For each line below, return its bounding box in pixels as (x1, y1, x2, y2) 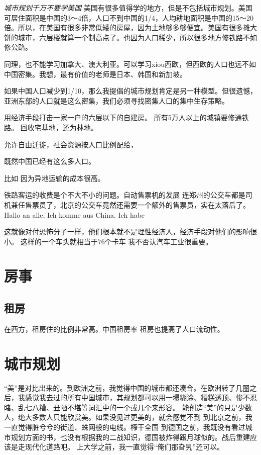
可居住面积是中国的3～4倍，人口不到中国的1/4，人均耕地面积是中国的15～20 (4, 12, 253, 23)
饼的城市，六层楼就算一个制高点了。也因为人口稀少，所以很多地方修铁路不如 (4, 32, 257, 42)
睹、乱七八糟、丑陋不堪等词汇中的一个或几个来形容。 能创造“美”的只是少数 (4, 402, 252, 412)
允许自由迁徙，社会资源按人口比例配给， (4, 139, 138, 149)
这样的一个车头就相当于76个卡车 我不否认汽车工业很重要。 (20, 236, 213, 246)
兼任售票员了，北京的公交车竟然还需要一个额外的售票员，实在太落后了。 (11, 199, 250, 210)
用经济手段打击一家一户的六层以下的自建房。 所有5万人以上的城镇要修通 (4, 112, 242, 123)
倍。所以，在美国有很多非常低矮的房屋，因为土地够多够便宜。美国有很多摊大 (4, 22, 257, 33)
